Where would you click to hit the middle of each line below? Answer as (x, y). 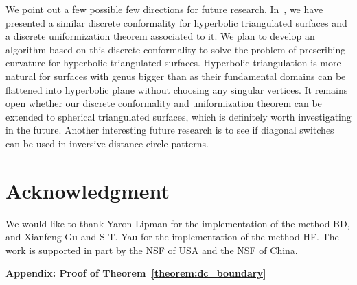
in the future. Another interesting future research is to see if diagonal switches (170, 130)
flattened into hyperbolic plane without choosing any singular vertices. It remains (177, 89)
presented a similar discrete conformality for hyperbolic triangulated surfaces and (176, 22)
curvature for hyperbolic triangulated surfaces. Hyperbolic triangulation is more (173, 63)
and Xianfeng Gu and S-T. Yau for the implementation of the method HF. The (172, 237)
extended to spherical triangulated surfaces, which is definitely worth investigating (178, 116)
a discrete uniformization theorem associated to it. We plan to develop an (160, 36)
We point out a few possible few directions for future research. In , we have (164, 9)
